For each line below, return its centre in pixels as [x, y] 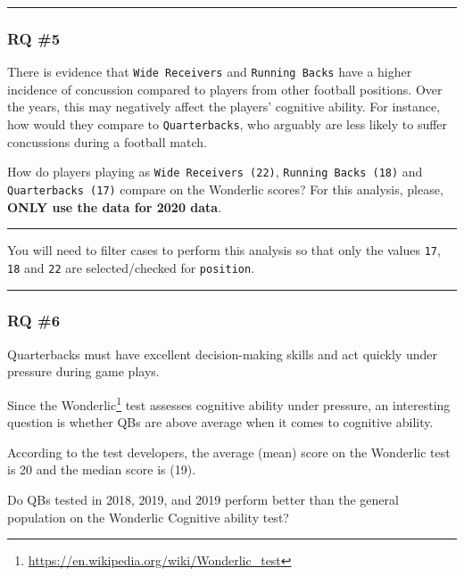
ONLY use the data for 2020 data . [115, 206]
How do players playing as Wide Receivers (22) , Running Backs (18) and [215, 172]
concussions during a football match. [107, 141]
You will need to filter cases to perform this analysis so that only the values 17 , [224, 250]
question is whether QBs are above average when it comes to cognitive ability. [220, 422]
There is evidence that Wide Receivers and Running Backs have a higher [210, 72]
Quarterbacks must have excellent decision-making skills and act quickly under [222, 354]
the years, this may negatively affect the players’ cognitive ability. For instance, [224, 107]
